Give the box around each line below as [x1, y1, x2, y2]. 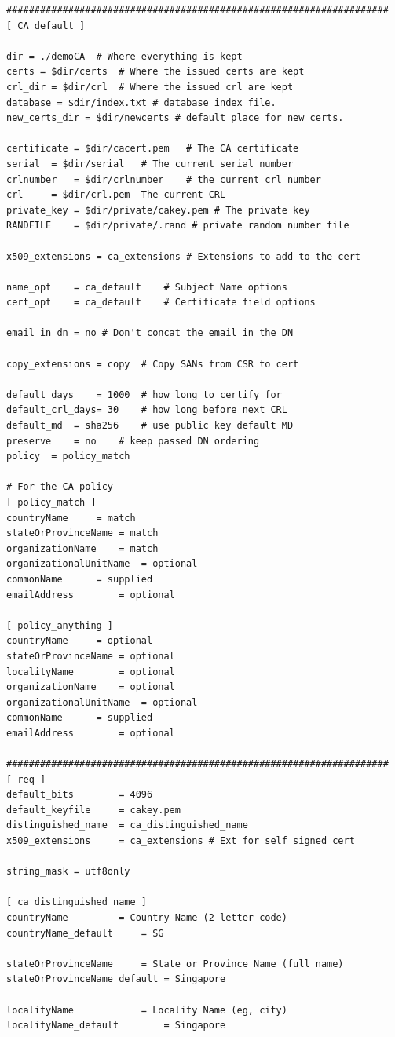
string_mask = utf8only [6, 866, 130, 878]
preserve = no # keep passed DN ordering [6, 435, 260, 447]
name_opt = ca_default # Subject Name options [6, 281, 287, 293]
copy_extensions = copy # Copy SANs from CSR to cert [6, 358, 299, 370]
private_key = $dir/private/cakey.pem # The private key [6, 204, 310, 216]
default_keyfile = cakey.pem [6, 804, 181, 816]
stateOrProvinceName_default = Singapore [6, 973, 226, 985]
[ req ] [6, 773, 46, 785]
